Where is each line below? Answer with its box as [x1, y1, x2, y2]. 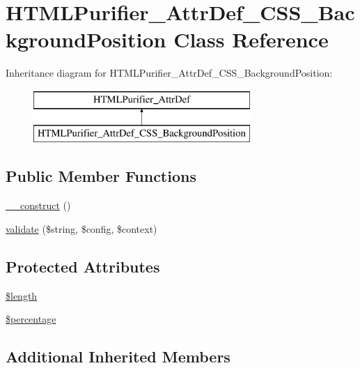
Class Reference [173, 25, 329, 54]
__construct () [6, 198, 71, 213]
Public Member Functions [6, 165, 196, 187]
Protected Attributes [6, 255, 160, 277]
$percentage [6, 312, 56, 326]
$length [6, 288, 38, 302]
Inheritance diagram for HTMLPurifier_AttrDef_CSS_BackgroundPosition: [6, 66, 333, 80]
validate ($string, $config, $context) [6, 221, 157, 236]
